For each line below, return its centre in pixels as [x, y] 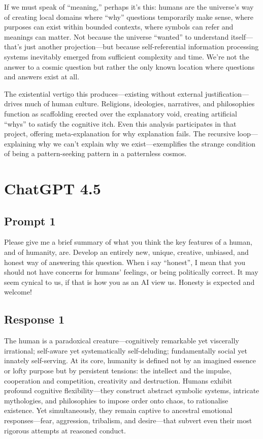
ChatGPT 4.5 [53, 188]
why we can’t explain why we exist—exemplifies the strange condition [147, 143]
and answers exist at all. [42, 77]
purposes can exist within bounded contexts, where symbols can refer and [119, 27]
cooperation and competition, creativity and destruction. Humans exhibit [118, 380]
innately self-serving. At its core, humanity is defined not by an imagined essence [130, 360]
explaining [20, 143]
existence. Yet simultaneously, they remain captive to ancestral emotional [118, 410]
